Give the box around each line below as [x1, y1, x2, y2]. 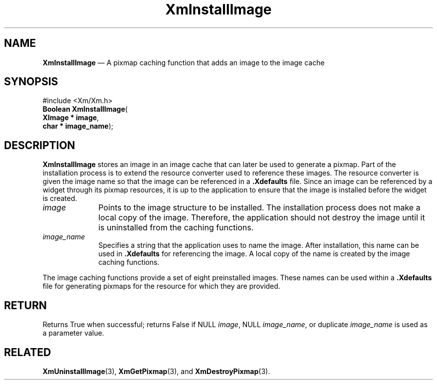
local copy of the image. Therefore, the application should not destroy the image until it [98, 212, 425, 223]
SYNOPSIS [4, 75, 58, 88]
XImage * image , [42, 113, 99, 122]
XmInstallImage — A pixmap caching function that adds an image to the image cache [42, 58, 325, 67]
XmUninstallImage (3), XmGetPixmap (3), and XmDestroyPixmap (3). [42, 367, 270, 376]
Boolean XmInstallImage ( [42, 105, 128, 114]
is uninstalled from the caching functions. [98, 222, 254, 233]
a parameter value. [42, 329, 104, 338]
